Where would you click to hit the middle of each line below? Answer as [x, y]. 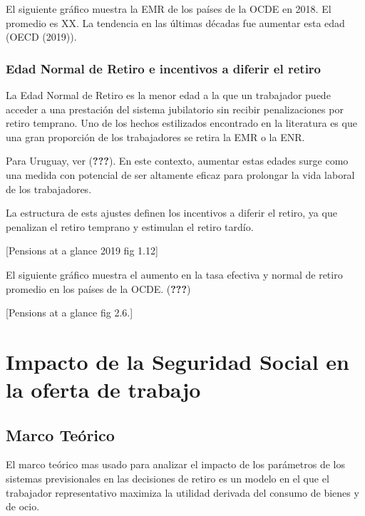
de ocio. [23, 506]
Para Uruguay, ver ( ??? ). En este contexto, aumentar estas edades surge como [177, 161]
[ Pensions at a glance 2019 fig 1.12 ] [82, 251]
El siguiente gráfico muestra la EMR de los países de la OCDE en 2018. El [169, 9]
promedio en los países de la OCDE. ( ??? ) [98, 288]
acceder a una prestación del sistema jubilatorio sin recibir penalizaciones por [175, 109]
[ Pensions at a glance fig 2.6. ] [70, 313]
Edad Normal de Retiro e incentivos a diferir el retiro [164, 68]
